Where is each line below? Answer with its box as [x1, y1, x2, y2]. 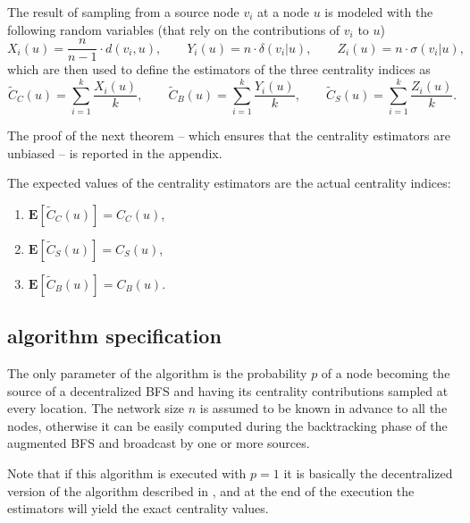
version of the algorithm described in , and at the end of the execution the [7, 481, 415, 500]
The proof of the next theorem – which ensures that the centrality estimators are [7, 125, 450, 144]
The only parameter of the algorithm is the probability [7, 363, 307, 382]
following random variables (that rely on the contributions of [7, 20, 340, 38]
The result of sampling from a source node [7, 3, 239, 21]
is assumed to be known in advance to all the [199, 399, 448, 418]
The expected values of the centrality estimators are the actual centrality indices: [7, 173, 451, 192]
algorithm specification [7, 322, 222, 350]
